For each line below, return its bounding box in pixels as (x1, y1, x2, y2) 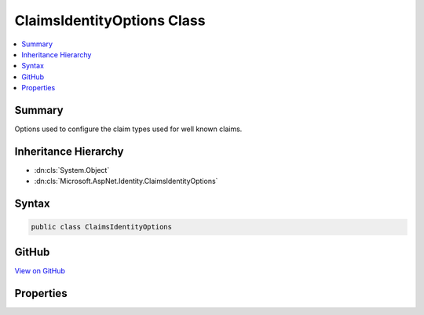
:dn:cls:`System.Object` (34, 165, 110, 174)
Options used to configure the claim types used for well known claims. (14, 124, 243, 134)
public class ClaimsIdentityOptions (31, 222, 173, 232)
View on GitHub (14, 266, 66, 275)
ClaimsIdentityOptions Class (14, 12, 206, 29)
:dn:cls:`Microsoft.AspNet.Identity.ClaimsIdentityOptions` (34, 177, 218, 186)
